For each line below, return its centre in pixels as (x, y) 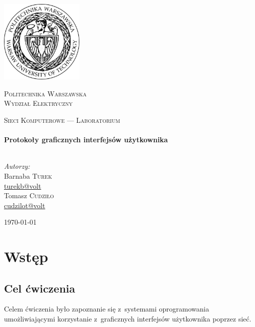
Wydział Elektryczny (38, 103)
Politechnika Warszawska (45, 93)
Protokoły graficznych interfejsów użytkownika (86, 140)
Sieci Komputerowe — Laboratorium (62, 120)
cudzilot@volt (25, 205)
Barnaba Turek (28, 175)
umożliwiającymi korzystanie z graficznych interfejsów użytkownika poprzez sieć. (128, 319)
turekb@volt (23, 185)
